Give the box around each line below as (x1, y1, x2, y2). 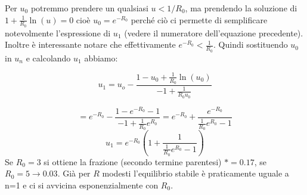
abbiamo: (84, 51, 118, 64)
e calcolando (26, 51, 71, 64)
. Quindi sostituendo (213, 38, 288, 51)
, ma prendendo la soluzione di (185, 2, 297, 14)
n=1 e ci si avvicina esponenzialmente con (5, 178, 159, 191)
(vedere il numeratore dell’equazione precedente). (124, 26, 303, 39)
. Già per (57, 167, 91, 179)
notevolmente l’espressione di (5, 26, 111, 39)
